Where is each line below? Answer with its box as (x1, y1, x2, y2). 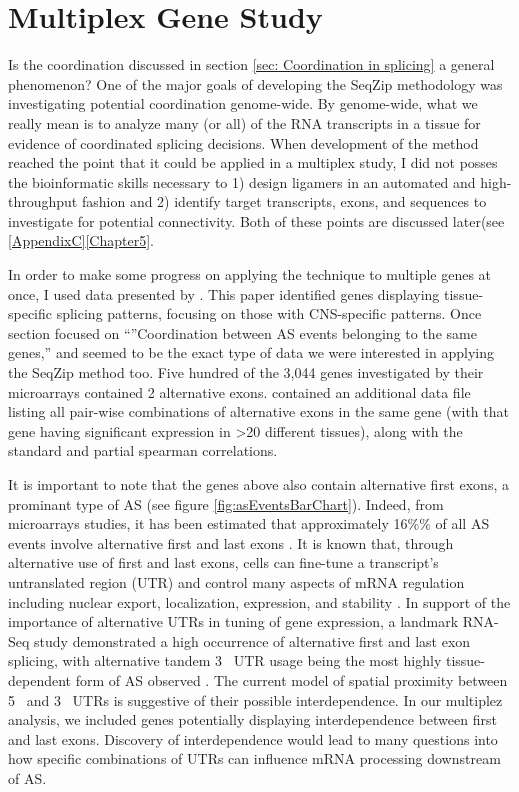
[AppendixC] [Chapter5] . (8, 230, 154, 251)
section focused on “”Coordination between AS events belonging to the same (8, 322, 477, 343)
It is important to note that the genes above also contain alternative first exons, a (8, 474, 509, 494)
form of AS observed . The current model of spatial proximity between (75, 669, 508, 690)
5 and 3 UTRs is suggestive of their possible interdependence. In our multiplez (8, 689, 503, 710)
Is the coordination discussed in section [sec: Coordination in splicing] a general (8, 54, 495, 75)
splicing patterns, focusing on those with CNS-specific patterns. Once (56, 303, 482, 324)
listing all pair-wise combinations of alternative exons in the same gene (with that (8, 401, 509, 422)
